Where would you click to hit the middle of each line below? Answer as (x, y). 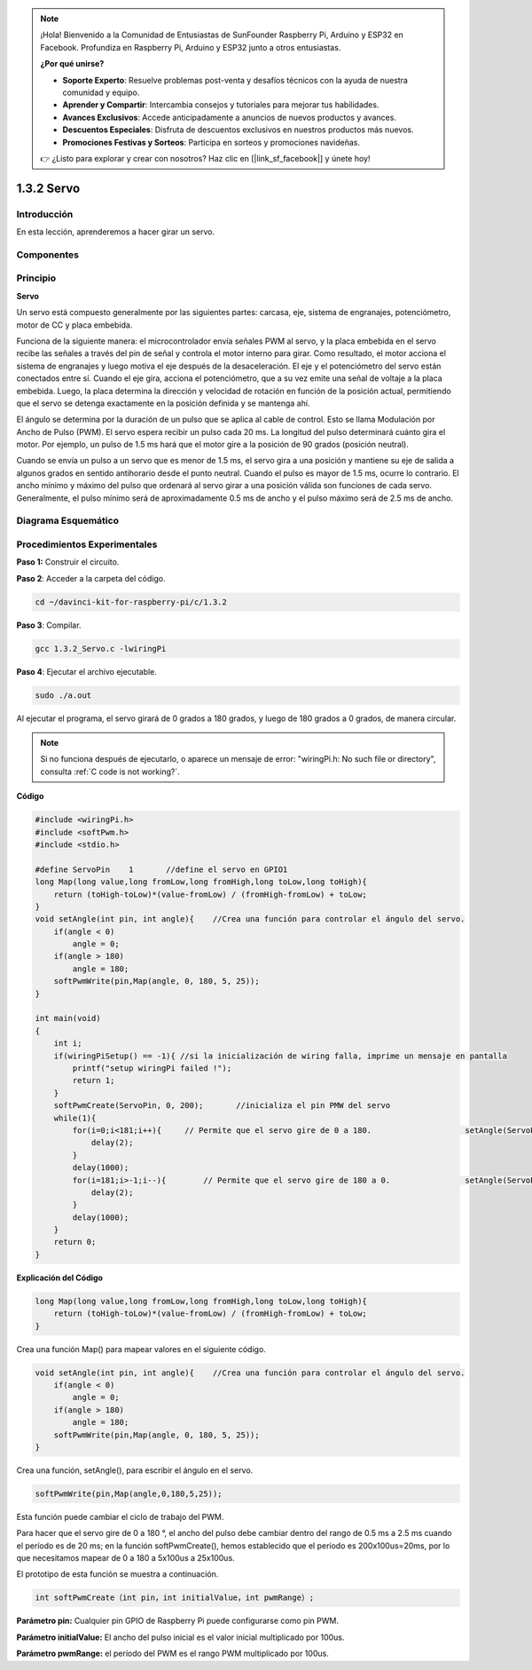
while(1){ (75, 1118)
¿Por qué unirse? (72, 64)
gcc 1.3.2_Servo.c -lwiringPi (101, 649)
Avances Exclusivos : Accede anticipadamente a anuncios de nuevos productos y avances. (229, 117)
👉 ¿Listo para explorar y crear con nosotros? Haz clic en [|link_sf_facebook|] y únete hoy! (205, 158)
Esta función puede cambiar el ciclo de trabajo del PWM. (120, 1516)
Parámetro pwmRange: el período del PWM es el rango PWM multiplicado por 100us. (173, 1654)
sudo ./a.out (63, 695)
